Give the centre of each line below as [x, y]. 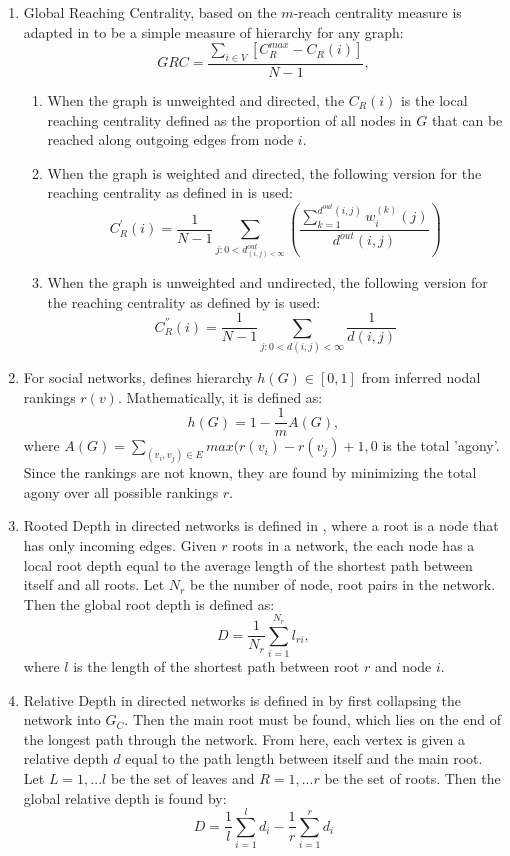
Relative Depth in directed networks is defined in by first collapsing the [242, 699]
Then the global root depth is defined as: [149, 603]
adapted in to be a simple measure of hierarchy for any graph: [213, 31]
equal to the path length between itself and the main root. [304, 758]
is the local [434, 100]
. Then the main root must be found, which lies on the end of [312, 719]
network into [62, 719]
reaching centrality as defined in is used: [170, 192]
